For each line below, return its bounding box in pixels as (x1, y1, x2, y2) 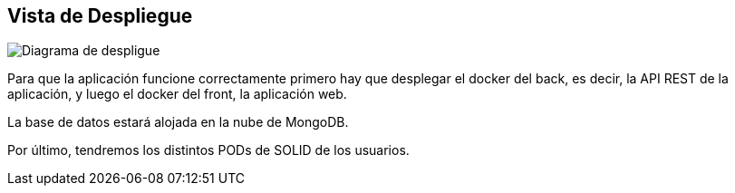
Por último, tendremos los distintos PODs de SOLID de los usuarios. (7, 142, 410, 159)
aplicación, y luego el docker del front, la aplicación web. (7, 86, 347, 102)
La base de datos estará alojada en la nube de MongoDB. (7, 114, 349, 130)
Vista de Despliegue (7, 5, 193, 27)
